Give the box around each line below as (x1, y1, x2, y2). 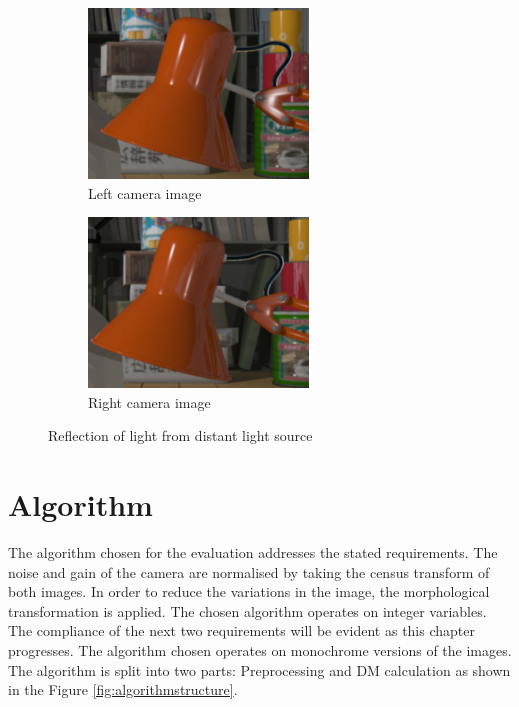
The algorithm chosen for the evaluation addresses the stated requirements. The (8, 542, 498, 563)
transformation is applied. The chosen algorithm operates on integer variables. (8, 600, 487, 621)
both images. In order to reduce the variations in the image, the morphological (8, 581, 490, 602)
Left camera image (88, 182, 202, 203)
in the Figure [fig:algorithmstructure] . (8, 679, 238, 700)
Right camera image (88, 391, 211, 412)
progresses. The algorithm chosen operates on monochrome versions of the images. (8, 640, 512, 661)
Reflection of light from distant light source (48, 425, 313, 446)
